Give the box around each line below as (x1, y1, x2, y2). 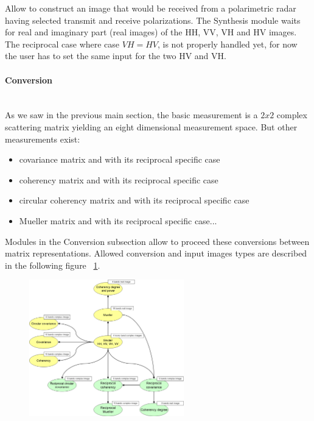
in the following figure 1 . (5, 258, 100, 271)
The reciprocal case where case (5, 37, 120, 50)
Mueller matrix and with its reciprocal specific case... (19, 214, 217, 227)
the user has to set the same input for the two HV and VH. (5, 49, 226, 62)
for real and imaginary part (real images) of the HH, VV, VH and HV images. (5, 26, 297, 38)
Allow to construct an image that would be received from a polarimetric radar (5, 2, 296, 14)
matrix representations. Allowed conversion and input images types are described (5, 247, 307, 260)
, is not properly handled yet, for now (158, 37, 298, 50)
